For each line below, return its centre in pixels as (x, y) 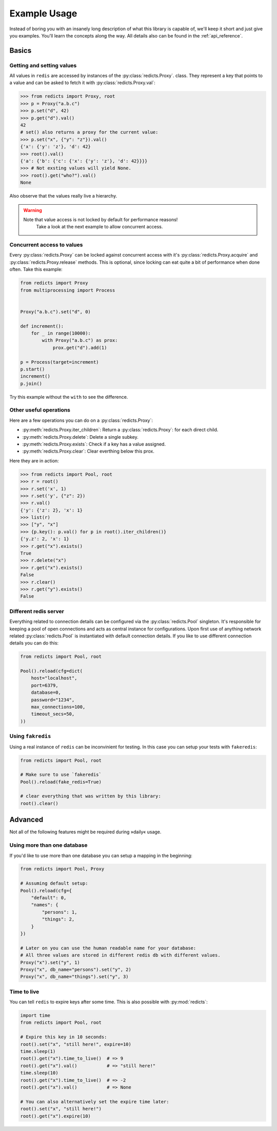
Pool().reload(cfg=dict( (52, 671)
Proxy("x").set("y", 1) (50, 962)
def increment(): (42, 326)
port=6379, (45, 685)
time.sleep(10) (39, 1073)
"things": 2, (58, 919)
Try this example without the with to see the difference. (69, 397)
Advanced (26, 820)
